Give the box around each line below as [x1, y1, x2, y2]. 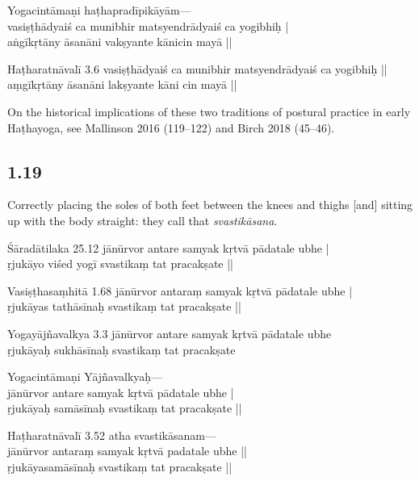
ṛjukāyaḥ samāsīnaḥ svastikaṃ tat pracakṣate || [7, 399, 242, 416]
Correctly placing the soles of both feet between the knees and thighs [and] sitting [7, 196, 413, 213]
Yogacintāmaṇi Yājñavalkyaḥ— [7, 368, 163, 385]
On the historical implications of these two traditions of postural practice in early [7, 102, 411, 119]
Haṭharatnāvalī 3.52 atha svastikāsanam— [7, 426, 216, 443]
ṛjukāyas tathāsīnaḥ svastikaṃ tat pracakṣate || [7, 298, 241, 315]
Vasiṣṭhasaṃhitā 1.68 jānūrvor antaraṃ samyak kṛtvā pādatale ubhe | [7, 282, 353, 299]
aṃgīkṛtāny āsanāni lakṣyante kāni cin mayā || [7, 76, 237, 93]
